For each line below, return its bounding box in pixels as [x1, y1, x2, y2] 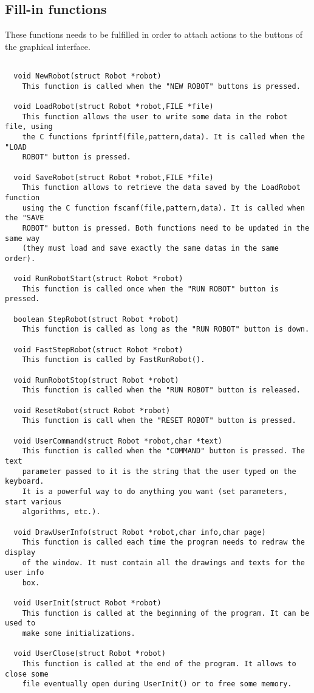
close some [5, 669, 49, 678]
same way [5, 234, 40, 243]
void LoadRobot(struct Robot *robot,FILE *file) [13, 102, 214, 111]
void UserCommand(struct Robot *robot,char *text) [13, 436, 222, 445]
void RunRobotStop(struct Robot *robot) [13, 375, 179, 385]
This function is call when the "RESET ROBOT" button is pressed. [22, 416, 296, 425]
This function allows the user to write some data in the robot [22, 112, 288, 121]
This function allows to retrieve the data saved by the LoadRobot [22, 183, 301, 192]
